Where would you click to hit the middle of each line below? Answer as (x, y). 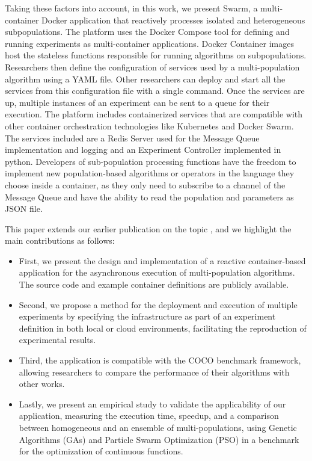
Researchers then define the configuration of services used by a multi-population (152, 67)
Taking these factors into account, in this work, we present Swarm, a (131, 8)
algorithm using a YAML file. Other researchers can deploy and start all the (145, 79)
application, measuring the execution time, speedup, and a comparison (149, 416)
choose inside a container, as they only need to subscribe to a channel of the (145, 184)
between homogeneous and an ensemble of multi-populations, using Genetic (158, 427)
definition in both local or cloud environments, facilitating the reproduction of (163, 328)
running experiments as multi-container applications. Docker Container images (149, 43)
